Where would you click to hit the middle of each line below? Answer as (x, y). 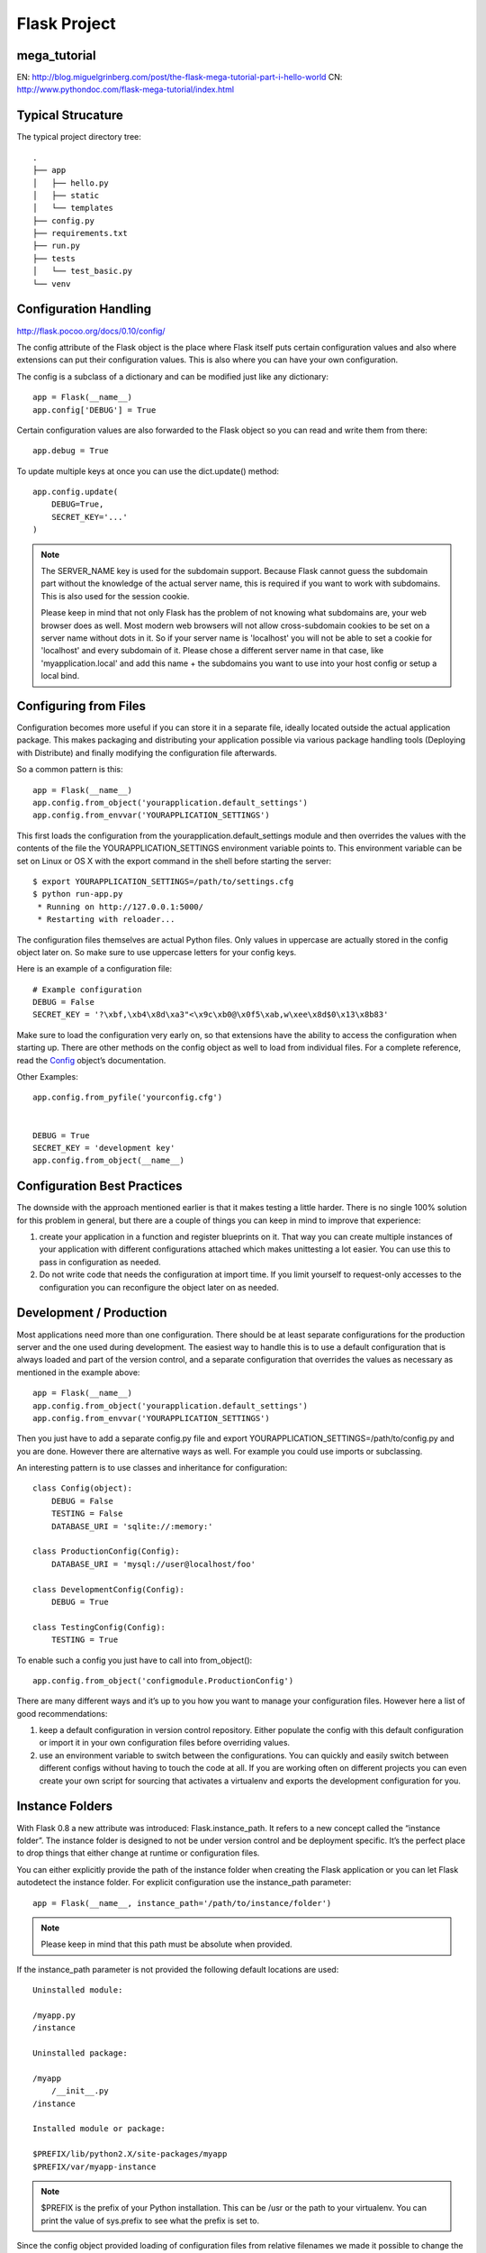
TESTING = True (85, 1640)
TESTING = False (87, 1514)
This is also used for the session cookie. (115, 596)
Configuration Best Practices (100, 1186)
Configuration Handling (84, 310)
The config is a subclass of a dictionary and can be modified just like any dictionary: (172, 376)
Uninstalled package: (80, 2053)
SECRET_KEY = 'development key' (104, 1148)
